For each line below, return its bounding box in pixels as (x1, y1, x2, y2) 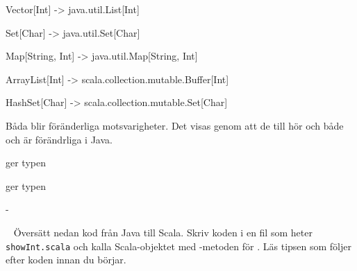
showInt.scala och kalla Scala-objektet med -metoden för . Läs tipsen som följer (6, 238, 351, 253)
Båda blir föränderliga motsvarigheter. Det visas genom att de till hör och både (6, 118, 344, 132)
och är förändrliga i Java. (6, 132, 113, 146)
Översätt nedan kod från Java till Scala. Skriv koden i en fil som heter (13, 225, 313, 239)
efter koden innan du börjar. (6, 252, 126, 267)
